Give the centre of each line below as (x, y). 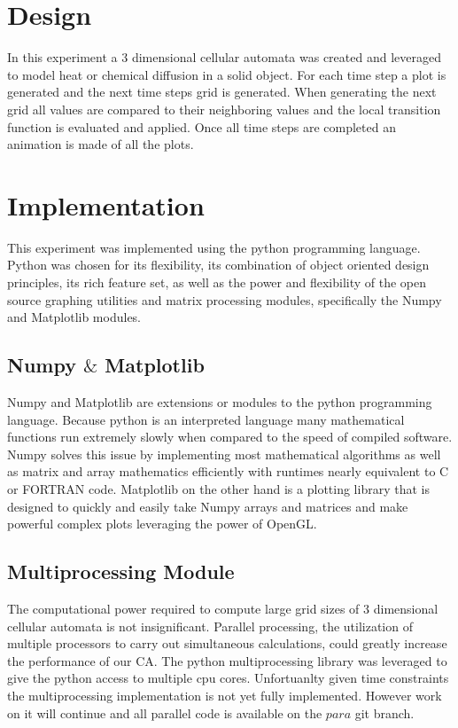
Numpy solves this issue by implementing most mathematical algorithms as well (224, 454)
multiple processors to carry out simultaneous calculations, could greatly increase (227, 643)
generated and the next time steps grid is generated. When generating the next (222, 92)
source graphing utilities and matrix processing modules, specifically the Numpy (225, 299)
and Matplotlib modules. (74, 317)
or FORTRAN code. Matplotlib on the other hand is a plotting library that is (218, 488)
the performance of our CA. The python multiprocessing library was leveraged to (227, 660)
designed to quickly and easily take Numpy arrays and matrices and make (208, 506)
